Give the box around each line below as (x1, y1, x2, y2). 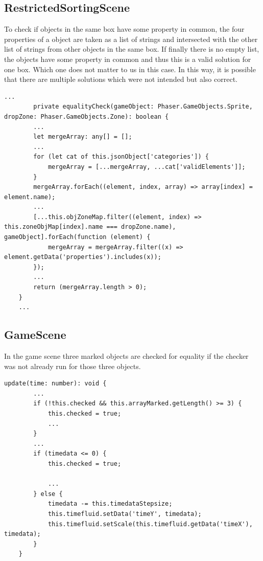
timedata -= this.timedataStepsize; (47, 500, 173, 508)
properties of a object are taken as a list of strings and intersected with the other (4, 33, 258, 44)
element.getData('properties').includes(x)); (4, 253, 161, 261)
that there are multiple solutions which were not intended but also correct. (4, 74, 237, 84)
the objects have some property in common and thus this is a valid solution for (4, 53, 251, 64)
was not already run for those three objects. (4, 360, 141, 371)
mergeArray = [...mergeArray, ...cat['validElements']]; (47, 163, 246, 170)
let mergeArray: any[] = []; (33, 133, 132, 141)
